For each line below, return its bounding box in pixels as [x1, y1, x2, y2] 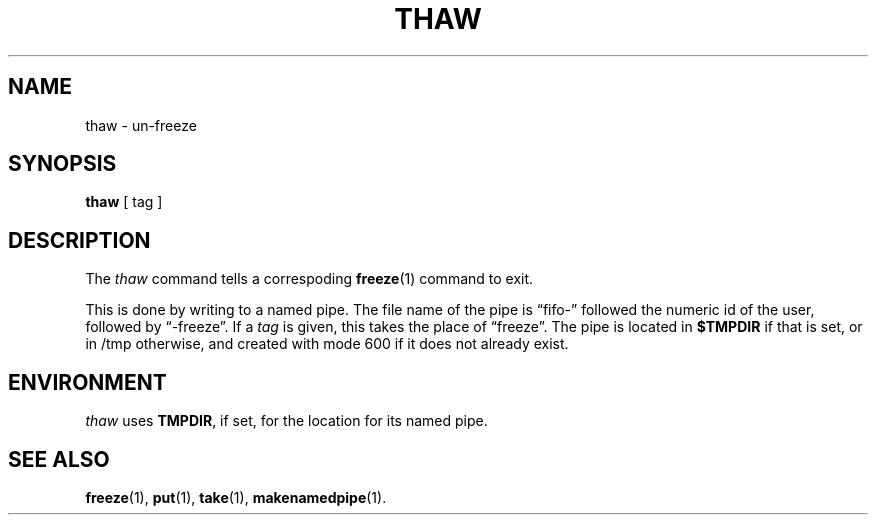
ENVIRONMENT [8, 369, 167, 395]
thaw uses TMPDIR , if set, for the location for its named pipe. [85, 412, 488, 430]
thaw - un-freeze [85, 116, 197, 134]
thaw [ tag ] [85, 193, 163, 211]
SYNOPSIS [8, 151, 117, 177]
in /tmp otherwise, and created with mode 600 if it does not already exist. [85, 335, 569, 353]
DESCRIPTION [8, 227, 151, 253]
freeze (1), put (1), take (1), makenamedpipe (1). [85, 488, 387, 506]
